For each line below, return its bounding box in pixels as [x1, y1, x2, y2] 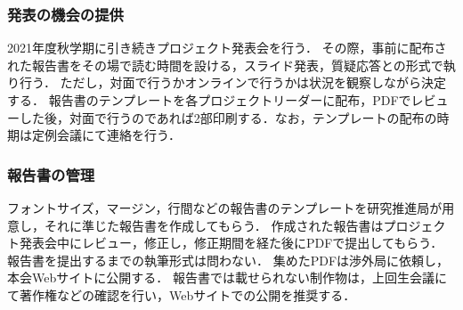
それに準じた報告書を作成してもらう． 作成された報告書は [44, 216, 384, 234]
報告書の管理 [7, 163, 95, 185]
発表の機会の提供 [7, 3, 124, 25]
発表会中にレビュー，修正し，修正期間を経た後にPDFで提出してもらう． [19, 233, 443, 252]
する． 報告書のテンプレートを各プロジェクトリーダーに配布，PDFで [7, 91, 411, 109]
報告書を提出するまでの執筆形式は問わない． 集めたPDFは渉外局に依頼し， [7, 250, 450, 269]
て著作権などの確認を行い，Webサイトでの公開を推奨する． [7, 285, 356, 304]
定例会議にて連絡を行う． [31, 126, 181, 144]
